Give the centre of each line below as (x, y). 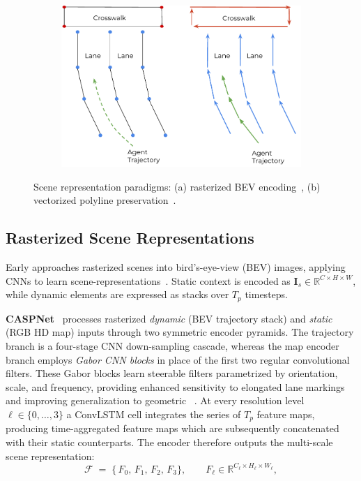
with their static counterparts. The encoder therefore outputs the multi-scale (169, 442)
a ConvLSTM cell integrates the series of (154, 414)
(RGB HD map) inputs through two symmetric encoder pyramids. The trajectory (180, 332)
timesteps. (266, 294)
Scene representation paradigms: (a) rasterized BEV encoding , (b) (177, 186)
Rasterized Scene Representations (130, 238)
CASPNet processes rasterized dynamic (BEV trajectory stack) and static (169, 318)
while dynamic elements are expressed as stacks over (117, 294)
